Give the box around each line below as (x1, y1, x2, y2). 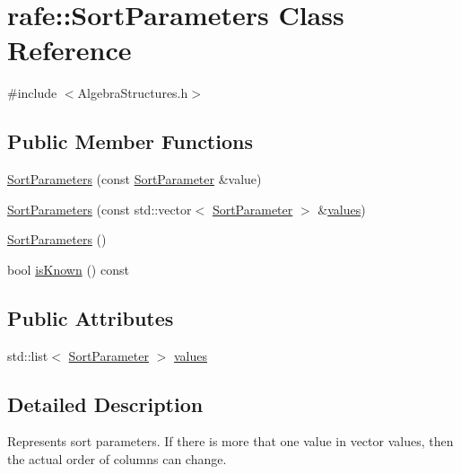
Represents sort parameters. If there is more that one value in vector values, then (7, 432, 454, 451)
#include (7, 83, 57, 102)
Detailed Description (7, 390, 204, 417)
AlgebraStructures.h (77, 83, 188, 102)
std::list (7, 346, 48, 364)
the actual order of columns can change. (7, 450, 227, 469)
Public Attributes (7, 303, 174, 331)
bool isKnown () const (7, 259, 129, 278)
